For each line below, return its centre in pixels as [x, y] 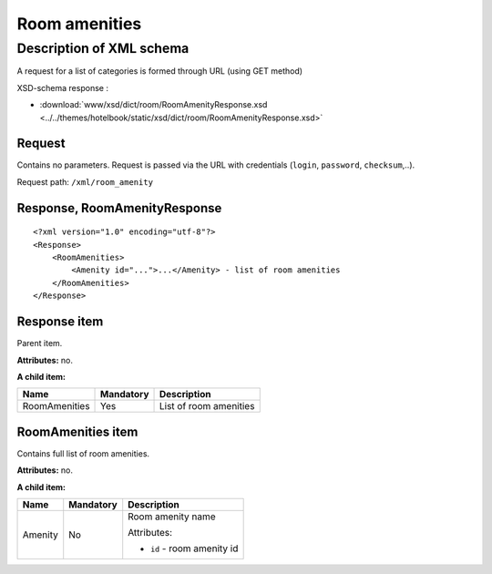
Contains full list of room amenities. [83, 453]
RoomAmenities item [77, 431]
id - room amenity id [195, 548]
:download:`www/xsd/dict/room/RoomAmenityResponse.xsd [154, 105]
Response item [60, 322]
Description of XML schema [103, 48]
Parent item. [40, 343]
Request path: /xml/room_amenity [85, 181]
